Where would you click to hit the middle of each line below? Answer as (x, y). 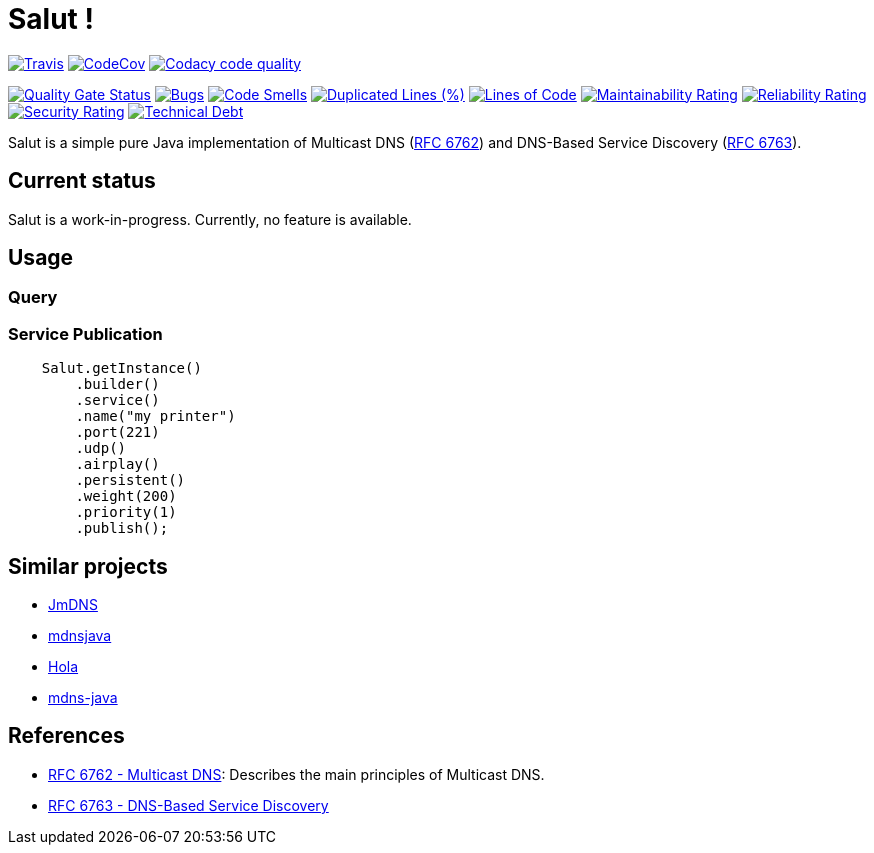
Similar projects (88, 566)
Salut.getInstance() (121, 368)
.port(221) (117, 432)
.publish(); (122, 528)
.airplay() (117, 464)
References (66, 736)
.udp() (101, 448)
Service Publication (85, 333)
